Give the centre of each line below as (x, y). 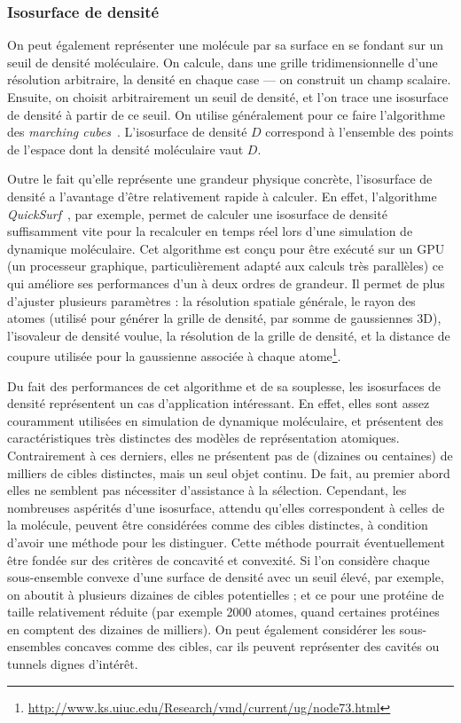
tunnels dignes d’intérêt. (73, 664)
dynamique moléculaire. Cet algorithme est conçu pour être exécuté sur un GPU (226, 248)
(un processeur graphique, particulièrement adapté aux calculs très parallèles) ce (226, 266)
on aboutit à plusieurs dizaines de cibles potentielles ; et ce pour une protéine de (226, 594)
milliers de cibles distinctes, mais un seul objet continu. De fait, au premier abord (229, 472)
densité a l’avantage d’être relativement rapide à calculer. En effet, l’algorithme (222, 196)
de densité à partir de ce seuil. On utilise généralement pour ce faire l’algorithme (226, 114)
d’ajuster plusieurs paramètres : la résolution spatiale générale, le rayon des (211, 300)
